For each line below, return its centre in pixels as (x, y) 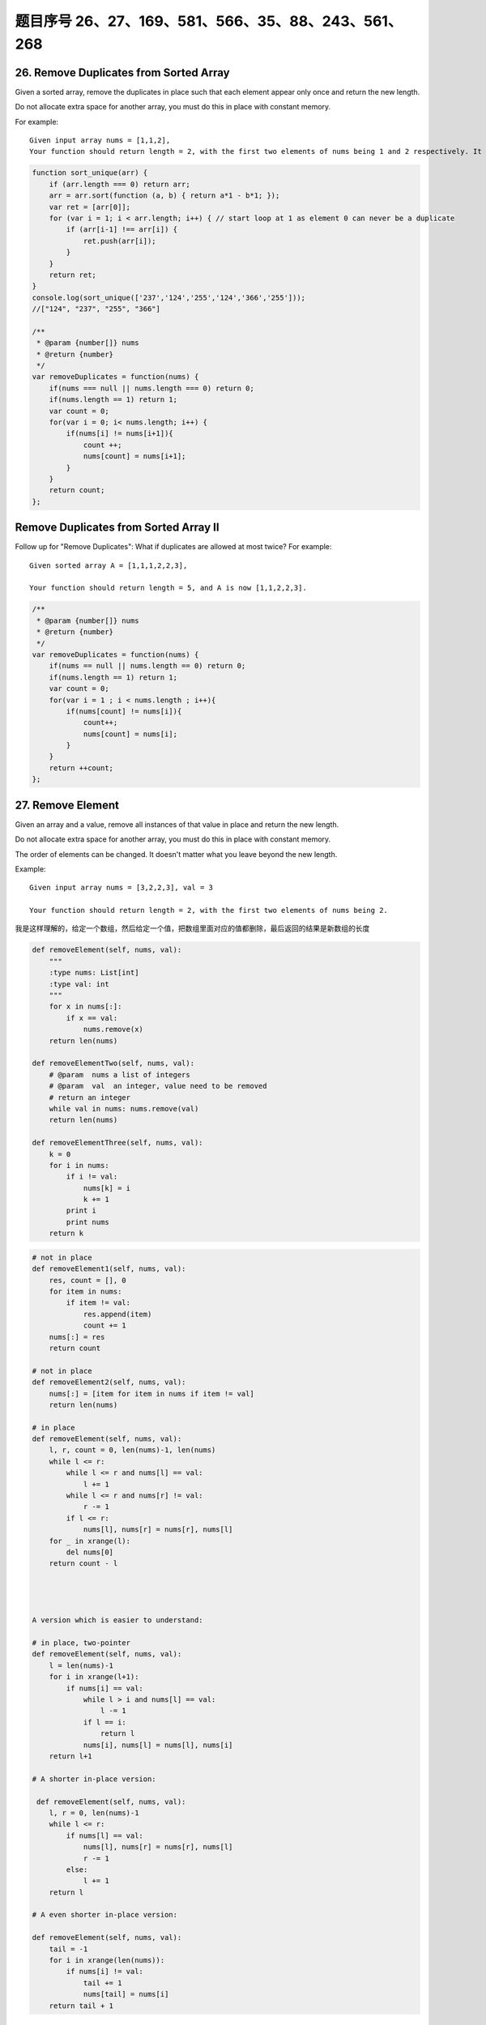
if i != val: (92, 1177)
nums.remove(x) (113, 1030)
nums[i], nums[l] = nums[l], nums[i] (158, 1745)
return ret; (73, 275)
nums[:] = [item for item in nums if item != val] (151, 1394)
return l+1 (70, 1756)
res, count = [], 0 (88, 1280)
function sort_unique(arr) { (90, 173)
